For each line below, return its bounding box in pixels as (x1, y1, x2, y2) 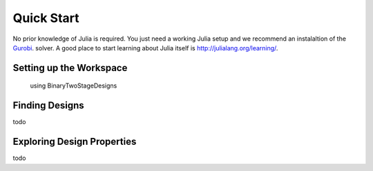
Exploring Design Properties (12, 136, 137, 148)
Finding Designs (12, 100, 84, 112)
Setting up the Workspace (12, 62, 128, 74)
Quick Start (12, 10, 79, 26)
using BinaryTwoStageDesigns (30, 81, 117, 90)
